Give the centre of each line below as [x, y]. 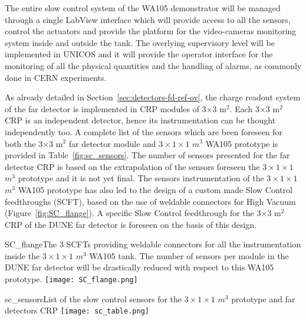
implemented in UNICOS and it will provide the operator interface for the [139, 54]
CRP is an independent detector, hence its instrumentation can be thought [140, 120]
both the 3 [24, 143]
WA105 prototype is [242, 143]
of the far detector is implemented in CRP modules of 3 [106, 108]
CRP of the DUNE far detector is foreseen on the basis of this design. [131, 224]
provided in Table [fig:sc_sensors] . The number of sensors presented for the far [147, 155]
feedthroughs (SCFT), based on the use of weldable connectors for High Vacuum [150, 201]
